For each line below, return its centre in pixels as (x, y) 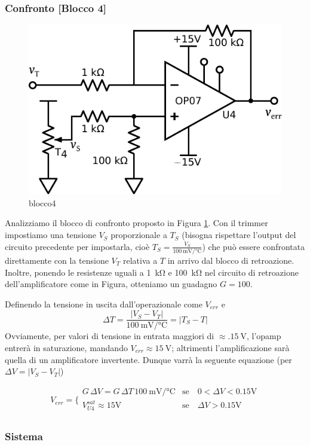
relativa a (140, 260)
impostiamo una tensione (50, 235)
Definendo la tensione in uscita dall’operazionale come (104, 304)
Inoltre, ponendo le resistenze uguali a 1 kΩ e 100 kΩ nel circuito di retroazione (152, 272)
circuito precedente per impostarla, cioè (77, 246)
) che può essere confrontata (254, 246)
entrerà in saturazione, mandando (66, 347)
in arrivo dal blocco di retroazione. (231, 260)
